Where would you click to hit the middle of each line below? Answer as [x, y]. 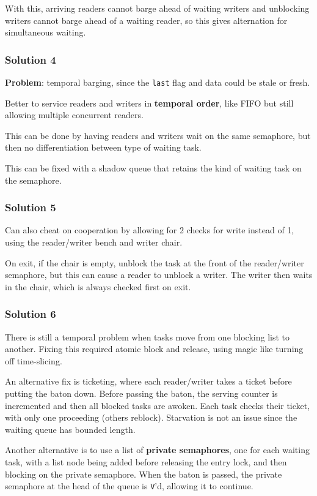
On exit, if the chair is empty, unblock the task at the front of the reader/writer [155, 262]
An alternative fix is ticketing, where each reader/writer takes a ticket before [148, 381]
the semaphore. [33, 180]
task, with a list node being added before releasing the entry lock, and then [146, 461]
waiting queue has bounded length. [70, 429]
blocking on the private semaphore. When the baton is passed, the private [144, 474]
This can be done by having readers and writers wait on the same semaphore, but [158, 135]
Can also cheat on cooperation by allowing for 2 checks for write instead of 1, [150, 230]
